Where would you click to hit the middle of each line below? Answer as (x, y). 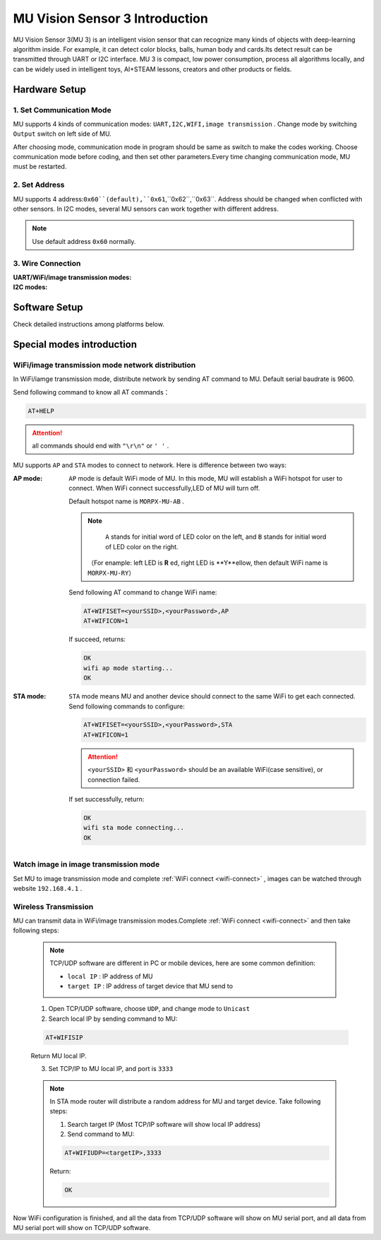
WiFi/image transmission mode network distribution (104, 365)
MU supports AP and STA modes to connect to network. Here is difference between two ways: (150, 465)
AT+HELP (41, 411)
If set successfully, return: (107, 800)
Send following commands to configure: (127, 706)
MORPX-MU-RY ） (111, 573)
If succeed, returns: (97, 639)
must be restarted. (40, 167)
